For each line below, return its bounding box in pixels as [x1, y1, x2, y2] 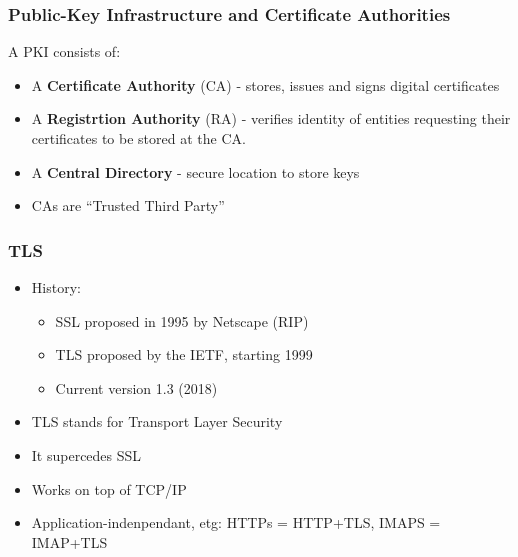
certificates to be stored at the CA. [31, 128, 246, 148]
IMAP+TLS [31, 531, 108, 552]
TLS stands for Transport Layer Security [31, 411, 283, 432]
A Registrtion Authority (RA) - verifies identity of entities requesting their [31, 108, 511, 129]
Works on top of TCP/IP [31, 478, 187, 499]
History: [31, 277, 81, 297]
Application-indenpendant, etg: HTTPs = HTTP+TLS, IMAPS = [31, 512, 441, 533]
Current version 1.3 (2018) [55, 377, 218, 398]
